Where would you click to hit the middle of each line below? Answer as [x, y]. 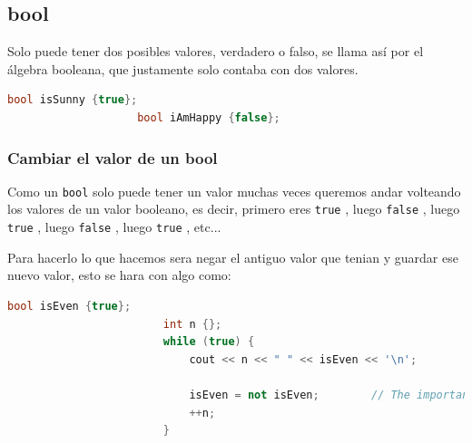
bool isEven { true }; [69, 306]
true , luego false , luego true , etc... [114, 227]
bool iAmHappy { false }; [209, 117]
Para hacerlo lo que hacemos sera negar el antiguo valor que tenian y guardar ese [233, 257]
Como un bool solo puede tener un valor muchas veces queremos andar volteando [234, 191]
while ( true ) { [209, 342]
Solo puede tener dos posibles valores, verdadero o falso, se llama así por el [216, 51]
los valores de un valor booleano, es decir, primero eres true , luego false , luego [234, 209]
